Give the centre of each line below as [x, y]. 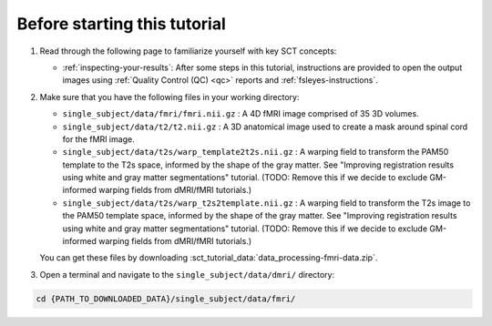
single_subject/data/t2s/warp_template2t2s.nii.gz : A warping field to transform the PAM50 [256, 152]
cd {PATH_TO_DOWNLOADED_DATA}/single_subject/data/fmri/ [166, 299]
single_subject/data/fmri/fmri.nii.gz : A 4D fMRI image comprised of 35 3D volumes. [241, 114]
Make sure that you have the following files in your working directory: [169, 97]
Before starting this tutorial [122, 24]
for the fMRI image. [99, 139]
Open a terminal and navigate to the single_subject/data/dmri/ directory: [187, 274]
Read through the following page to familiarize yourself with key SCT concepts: [188, 51]
